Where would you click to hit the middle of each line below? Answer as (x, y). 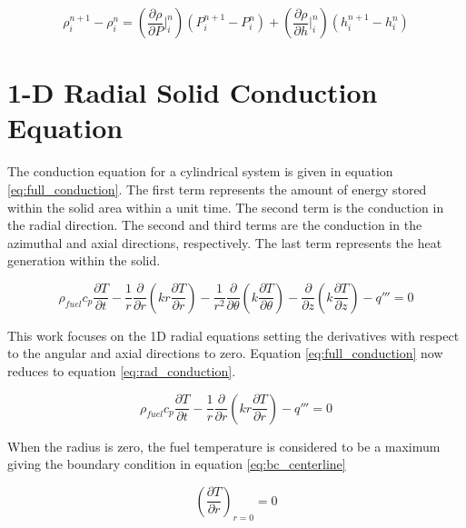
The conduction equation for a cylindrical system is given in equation (200, 171)
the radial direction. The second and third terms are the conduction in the (215, 225)
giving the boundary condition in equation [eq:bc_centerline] (177, 464)
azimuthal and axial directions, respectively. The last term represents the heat (225, 242)
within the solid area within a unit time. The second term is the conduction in (226, 207)
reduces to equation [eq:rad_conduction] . (122, 371)
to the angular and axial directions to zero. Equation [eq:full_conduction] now (225, 353)
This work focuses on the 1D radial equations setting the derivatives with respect (233, 335)
